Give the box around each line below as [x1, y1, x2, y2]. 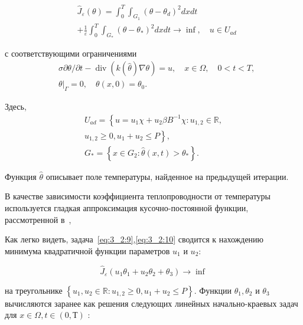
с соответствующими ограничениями [5, 47, 137, 59]
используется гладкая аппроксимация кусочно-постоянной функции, [5, 202, 249, 214]
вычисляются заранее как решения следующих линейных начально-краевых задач [5, 297, 298, 309]
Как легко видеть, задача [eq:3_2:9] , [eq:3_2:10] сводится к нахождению [5, 233, 264, 245]
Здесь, [5, 100, 27, 113]
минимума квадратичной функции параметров [5, 244, 170, 257]
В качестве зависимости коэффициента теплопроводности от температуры [5, 190, 271, 202]
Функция [5, 170, 37, 182]
